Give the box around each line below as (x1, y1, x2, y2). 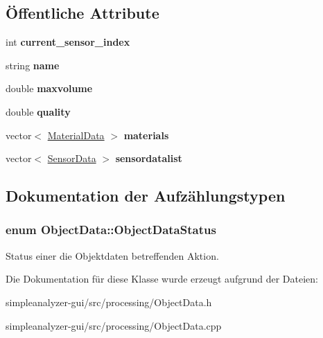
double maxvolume (6, 81, 93, 96)
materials (123, 127, 169, 142)
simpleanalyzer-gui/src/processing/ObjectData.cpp (6, 318, 222, 332)
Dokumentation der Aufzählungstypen (6, 185, 286, 206)
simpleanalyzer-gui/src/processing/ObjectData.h (6, 294, 212, 309)
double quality (6, 104, 71, 118)
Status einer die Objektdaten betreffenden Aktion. (6, 248, 219, 263)
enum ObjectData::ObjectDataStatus (6, 221, 216, 238)
